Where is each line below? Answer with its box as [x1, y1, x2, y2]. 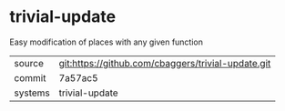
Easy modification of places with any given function [9, 36, 203, 47]
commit [14, 71, 46, 84]
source [14, 56, 44, 69]
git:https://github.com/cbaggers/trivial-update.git [58, 56, 271, 69]
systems [14, 86, 50, 99]
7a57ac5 [58, 71, 98, 84]
